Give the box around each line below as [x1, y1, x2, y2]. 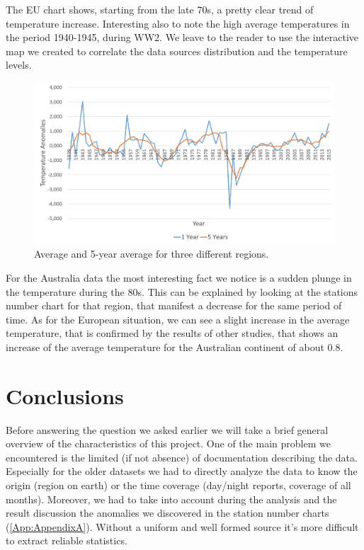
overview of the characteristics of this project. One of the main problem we [6, 436, 331, 451]
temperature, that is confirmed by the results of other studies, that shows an [6, 326, 339, 340]
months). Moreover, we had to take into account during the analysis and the [6, 491, 337, 506]
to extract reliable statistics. [6, 533, 127, 548]
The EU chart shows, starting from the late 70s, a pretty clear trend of [6, 2, 314, 16]
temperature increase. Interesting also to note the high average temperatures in [6, 16, 350, 30]
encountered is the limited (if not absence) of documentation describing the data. [6, 449, 358, 464]
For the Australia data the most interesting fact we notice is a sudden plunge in [6, 270, 352, 285]
